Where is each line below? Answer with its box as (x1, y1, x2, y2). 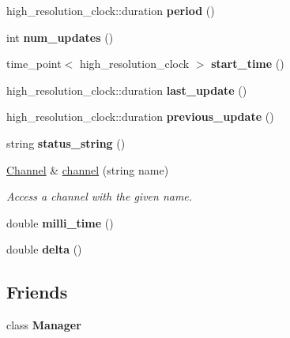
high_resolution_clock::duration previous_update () (6, 108, 274, 125)
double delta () (6, 241, 82, 257)
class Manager (6, 317, 81, 333)
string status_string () (6, 134, 126, 151)
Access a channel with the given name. (6, 188, 193, 205)
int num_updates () (6, 28, 114, 45)
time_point (6, 55, 62, 72)
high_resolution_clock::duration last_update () (6, 81, 247, 98)
